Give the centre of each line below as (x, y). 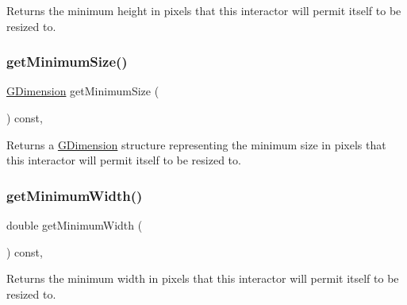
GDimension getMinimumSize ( (83, 91)
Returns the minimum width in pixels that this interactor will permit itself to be (203, 278)
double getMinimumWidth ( (75, 225)
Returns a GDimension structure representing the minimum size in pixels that (196, 144)
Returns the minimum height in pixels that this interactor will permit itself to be (204, 10)
